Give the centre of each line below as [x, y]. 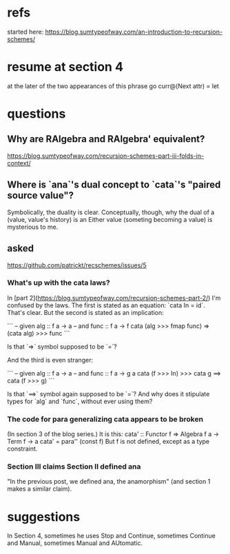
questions [36, 114]
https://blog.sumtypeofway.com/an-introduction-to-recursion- [134, 32]
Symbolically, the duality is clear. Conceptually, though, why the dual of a [111, 212]
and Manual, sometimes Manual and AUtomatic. [75, 543]
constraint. [22, 449]
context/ [19, 163]
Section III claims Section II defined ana [74, 466]
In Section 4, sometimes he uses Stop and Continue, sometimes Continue [111, 536]
